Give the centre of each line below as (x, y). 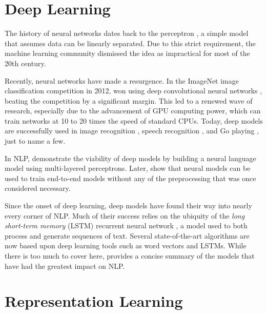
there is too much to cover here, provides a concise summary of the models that (130, 256)
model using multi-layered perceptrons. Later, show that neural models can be (128, 168)
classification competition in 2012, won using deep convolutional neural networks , (133, 91)
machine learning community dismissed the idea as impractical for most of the (127, 53)
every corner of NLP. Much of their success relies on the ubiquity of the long (125, 215)
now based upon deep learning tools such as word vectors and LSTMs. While (126, 246)
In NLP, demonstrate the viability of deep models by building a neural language (130, 158)
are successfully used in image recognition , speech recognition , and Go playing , (132, 131)
